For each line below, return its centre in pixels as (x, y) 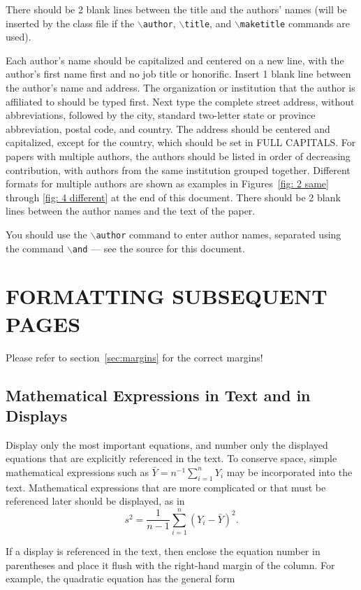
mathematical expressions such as (77, 472)
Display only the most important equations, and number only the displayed (167, 444)
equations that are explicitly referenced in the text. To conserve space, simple (171, 458)
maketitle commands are (295, 23)
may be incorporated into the (289, 472)
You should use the (46, 234)
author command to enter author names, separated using (219, 234)
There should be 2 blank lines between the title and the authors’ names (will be (176, 9)
